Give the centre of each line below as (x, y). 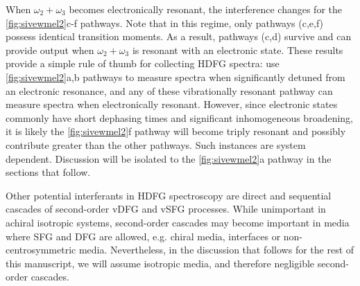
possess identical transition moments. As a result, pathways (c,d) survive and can (179, 36)
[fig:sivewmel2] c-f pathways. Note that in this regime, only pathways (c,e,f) (165, 23)
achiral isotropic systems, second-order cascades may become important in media (178, 222)
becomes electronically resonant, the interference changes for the (205, 9)
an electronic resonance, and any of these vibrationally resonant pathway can (169, 90)
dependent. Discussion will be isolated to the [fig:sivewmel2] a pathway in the (169, 158)
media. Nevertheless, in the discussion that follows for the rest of (216, 250)
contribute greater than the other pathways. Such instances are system (156, 144)
